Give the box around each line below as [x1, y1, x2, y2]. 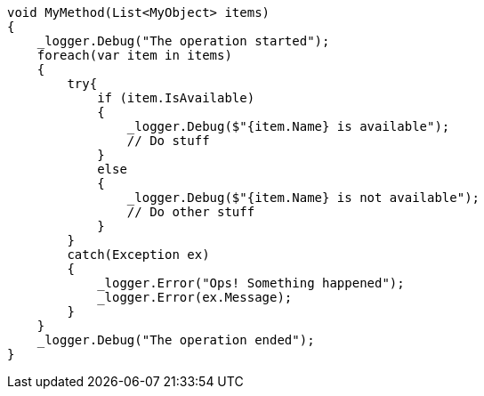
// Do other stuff [126, 205, 255, 219]
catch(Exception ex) [67, 247, 210, 262]
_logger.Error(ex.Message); [97, 290, 293, 304]
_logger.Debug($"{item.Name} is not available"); [126, 190, 480, 205]
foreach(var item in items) [36, 48, 232, 62]
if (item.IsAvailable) [97, 91, 255, 105]
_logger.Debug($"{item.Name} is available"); [126, 119, 450, 133]
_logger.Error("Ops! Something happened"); [97, 276, 405, 290]
